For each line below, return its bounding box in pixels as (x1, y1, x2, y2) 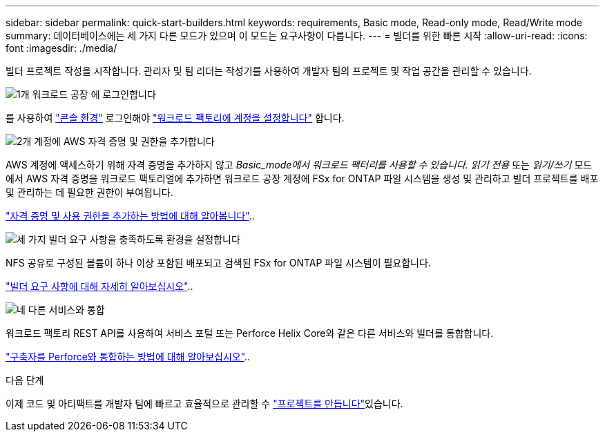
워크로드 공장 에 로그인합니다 (32, 88, 156, 100)
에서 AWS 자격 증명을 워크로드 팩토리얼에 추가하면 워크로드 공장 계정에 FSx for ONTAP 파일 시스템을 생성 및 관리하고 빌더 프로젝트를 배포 (6, 173, 599, 184)
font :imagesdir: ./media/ (6, 42, 117, 54)
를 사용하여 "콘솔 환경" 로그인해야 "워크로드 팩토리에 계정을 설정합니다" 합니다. (6, 112, 345, 124)
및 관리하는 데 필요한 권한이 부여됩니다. (6, 186, 173, 198)
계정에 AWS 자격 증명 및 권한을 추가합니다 (34, 135, 215, 147)
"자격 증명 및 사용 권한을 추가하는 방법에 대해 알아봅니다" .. (6, 210, 255, 222)
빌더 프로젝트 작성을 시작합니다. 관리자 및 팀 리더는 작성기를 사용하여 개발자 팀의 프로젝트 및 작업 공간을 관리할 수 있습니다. (6, 65, 532, 77)
